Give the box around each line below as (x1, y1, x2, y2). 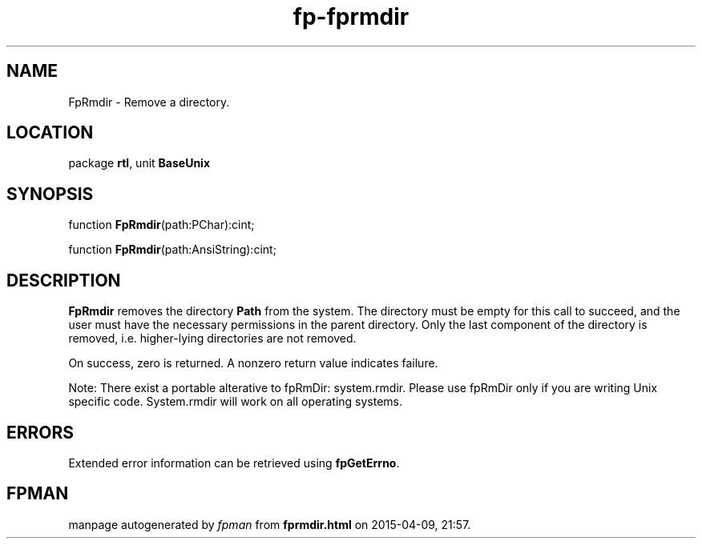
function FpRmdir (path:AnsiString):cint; (68, 242, 276, 257)
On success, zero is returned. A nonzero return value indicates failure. (68, 356, 438, 371)
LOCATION (6, 122, 94, 143)
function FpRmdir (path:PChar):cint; (68, 218, 255, 232)
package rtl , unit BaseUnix (68, 156, 211, 170)
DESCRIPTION (6, 270, 121, 291)
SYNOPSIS (6, 183, 94, 204)
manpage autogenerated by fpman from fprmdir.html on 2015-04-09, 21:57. (68, 517, 471, 531)
